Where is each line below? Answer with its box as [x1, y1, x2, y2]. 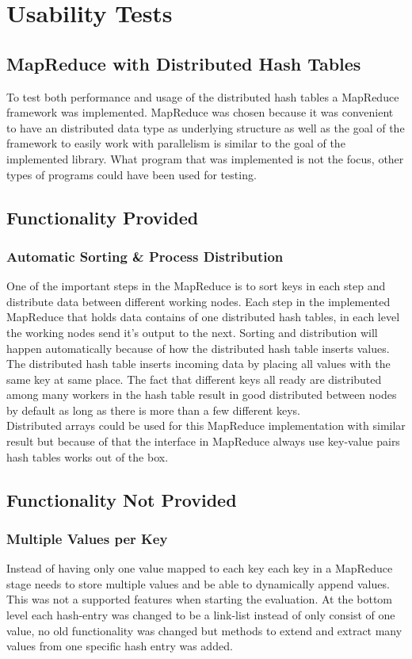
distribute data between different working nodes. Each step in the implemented [6, 293, 391, 309]
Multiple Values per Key [6, 528, 168, 548]
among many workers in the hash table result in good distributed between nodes [6, 386, 397, 403]
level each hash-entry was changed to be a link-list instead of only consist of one [6, 607, 395, 623]
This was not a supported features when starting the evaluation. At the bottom [6, 591, 393, 607]
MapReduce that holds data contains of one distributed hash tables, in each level [6, 308, 400, 325]
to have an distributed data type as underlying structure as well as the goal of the [6, 119, 405, 136]
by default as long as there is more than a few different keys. [6, 401, 300, 418]
